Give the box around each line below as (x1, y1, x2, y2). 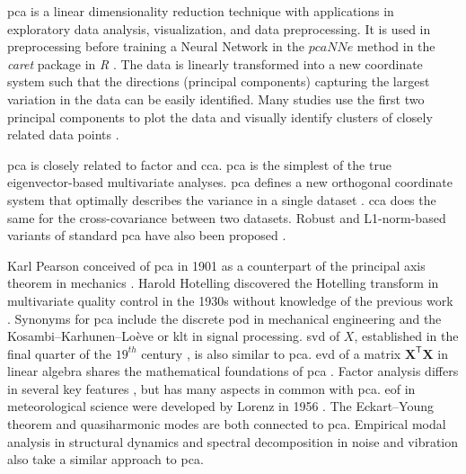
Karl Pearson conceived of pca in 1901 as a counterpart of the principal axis (7, 255, 426, 274)
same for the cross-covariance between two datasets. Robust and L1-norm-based (7, 208, 446, 227)
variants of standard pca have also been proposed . (7, 226, 286, 245)
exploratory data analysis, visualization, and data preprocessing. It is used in (7, 19, 431, 38)
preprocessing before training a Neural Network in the (7, 37, 304, 56)
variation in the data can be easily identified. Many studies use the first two (7, 89, 425, 108)
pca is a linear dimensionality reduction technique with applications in (7, 2, 394, 20)
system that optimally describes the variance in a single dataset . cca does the (7, 190, 436, 209)
